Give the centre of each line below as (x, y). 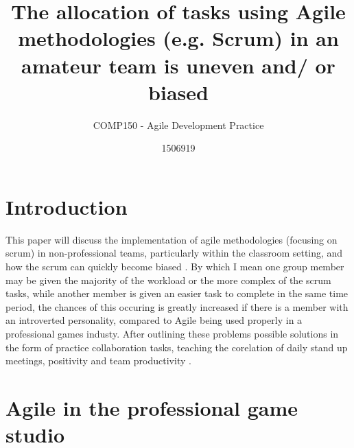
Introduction (67, 206)
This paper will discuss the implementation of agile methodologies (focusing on (172, 239)
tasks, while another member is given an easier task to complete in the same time (177, 293)
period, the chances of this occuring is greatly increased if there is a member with (177, 306)
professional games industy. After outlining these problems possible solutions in (172, 333)
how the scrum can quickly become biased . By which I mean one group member (175, 266)
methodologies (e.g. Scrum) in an (178, 38)
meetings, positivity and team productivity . (98, 361)
